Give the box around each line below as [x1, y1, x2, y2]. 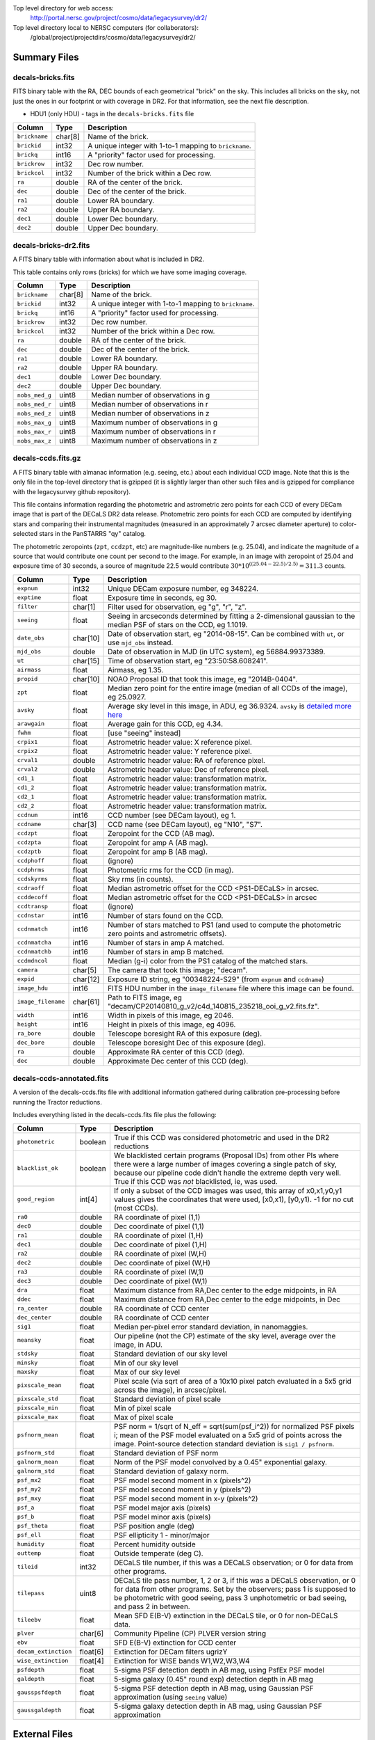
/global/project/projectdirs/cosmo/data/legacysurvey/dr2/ [30, 33, 196, 42]
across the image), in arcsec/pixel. [113, 1385, 227, 1395]
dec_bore [17, 1039, 45, 1047]
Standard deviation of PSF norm [113, 1448, 219, 1457]
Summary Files [12, 51, 79, 63]
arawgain [17, 720, 45, 727]
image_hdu [17, 985, 49, 992]
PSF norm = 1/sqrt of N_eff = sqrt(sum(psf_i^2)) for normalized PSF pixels [113, 1421, 355, 1431]
